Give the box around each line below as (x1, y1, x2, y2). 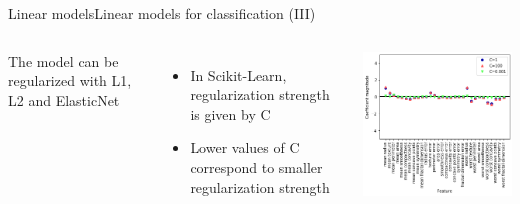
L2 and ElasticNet (8, 89, 120, 110)
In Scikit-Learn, (190, 64, 287, 85)
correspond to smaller (190, 156, 323, 177)
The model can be (8, 50, 119, 71)
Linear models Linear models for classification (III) (8, 3, 316, 23)
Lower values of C (190, 137, 300, 158)
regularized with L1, (8, 70, 132, 91)
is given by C (190, 103, 271, 124)
